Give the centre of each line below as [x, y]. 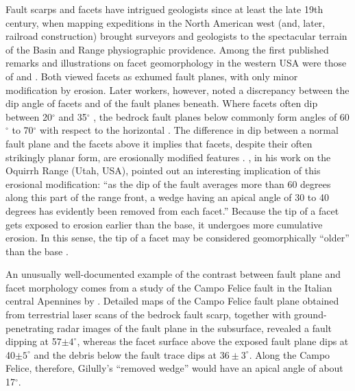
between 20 [29, 116]
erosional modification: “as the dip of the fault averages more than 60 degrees [168, 183]
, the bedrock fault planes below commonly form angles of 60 [221, 116]
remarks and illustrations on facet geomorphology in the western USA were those [176, 63]
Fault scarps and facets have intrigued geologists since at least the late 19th [164, 9]
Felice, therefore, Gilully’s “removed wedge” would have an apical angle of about [174, 368]
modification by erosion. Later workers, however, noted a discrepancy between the [177, 90]
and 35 [73, 116]
